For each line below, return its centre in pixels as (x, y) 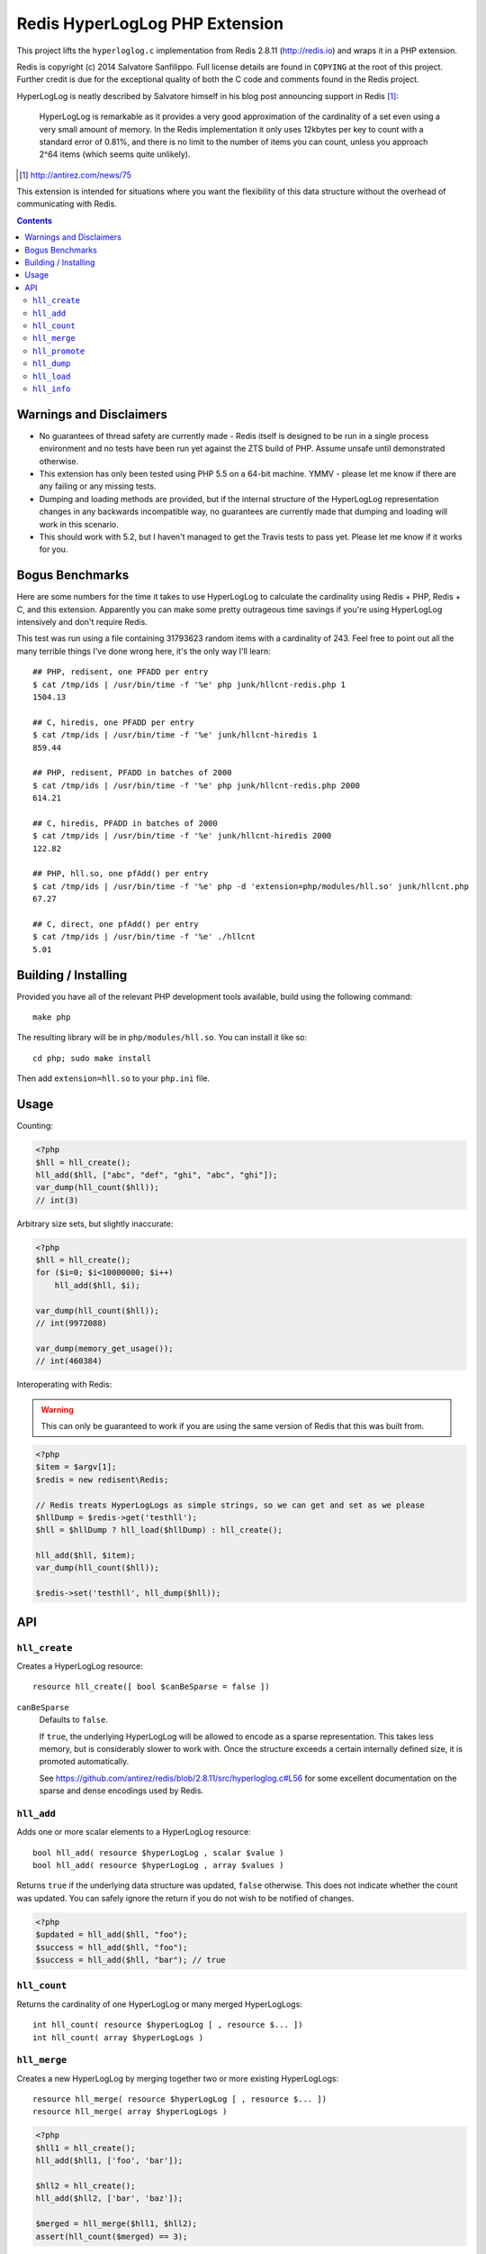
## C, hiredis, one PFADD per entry (113, 722)
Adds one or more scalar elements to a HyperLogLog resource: (134, 1832)
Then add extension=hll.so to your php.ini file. (113, 1078)
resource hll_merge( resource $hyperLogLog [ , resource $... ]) (180, 2099)
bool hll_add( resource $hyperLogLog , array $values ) (158, 1865)
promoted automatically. (84, 1762)
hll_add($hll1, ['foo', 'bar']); (109, 2161)
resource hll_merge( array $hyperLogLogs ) (130, 2112)
